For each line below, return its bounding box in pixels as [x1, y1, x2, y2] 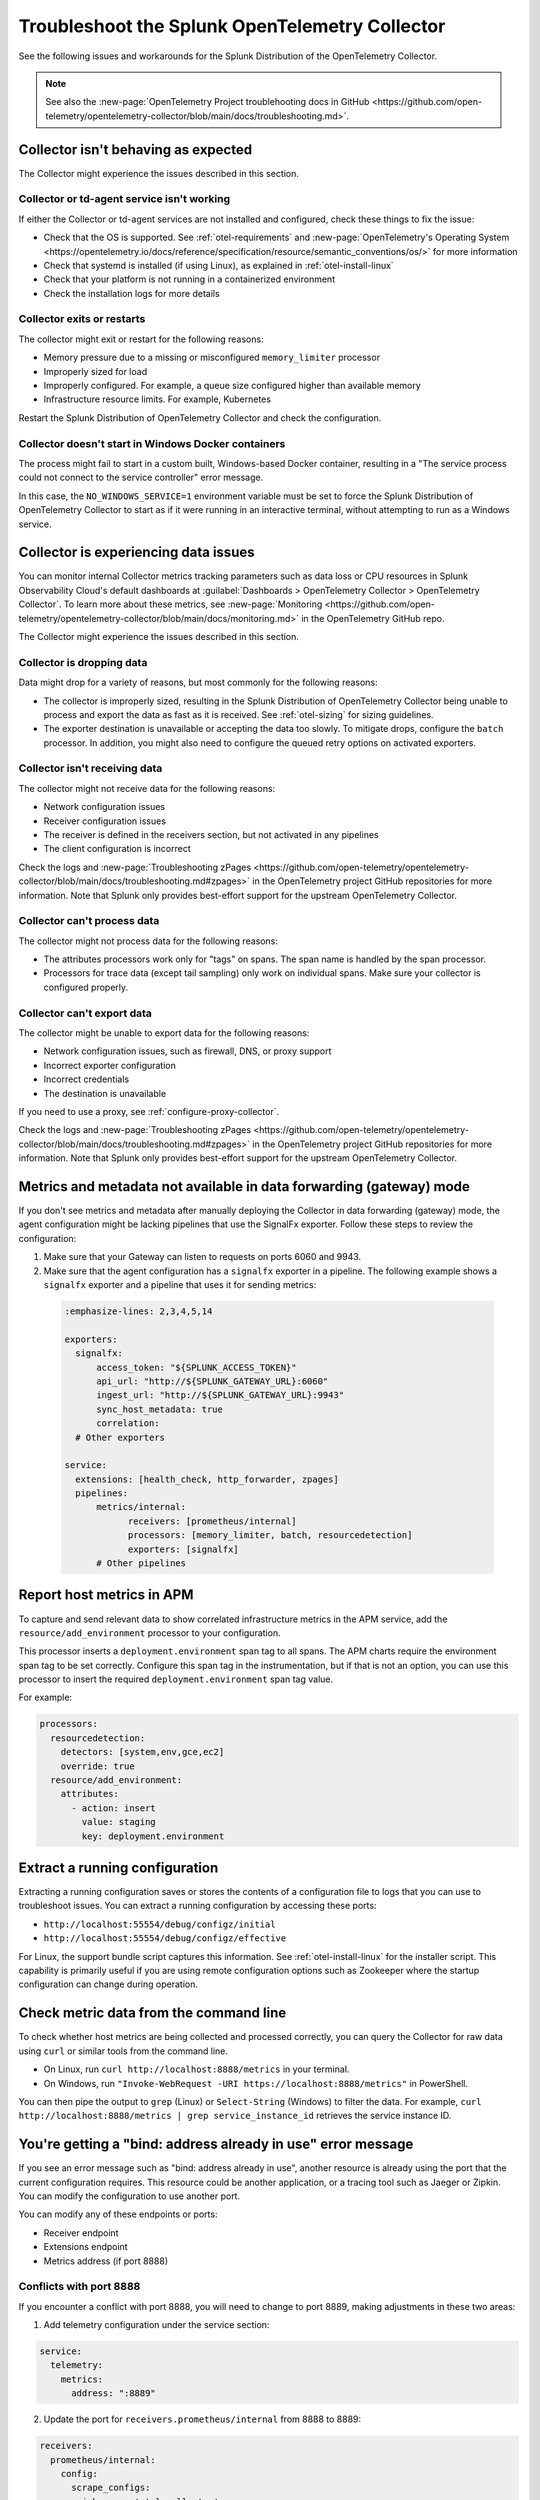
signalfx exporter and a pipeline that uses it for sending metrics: [43, 1279, 317, 1290]
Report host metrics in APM [18, 1586, 194, 1604]
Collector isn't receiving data [18, 761, 163, 775]
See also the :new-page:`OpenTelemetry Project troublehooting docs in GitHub [45, 96, 370, 108]
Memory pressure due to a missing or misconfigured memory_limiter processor [43, 351, 380, 364]
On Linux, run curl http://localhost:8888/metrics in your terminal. [43, 2063, 350, 2075]
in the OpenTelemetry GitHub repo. [301, 612, 445, 624]
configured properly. [43, 981, 129, 993]
